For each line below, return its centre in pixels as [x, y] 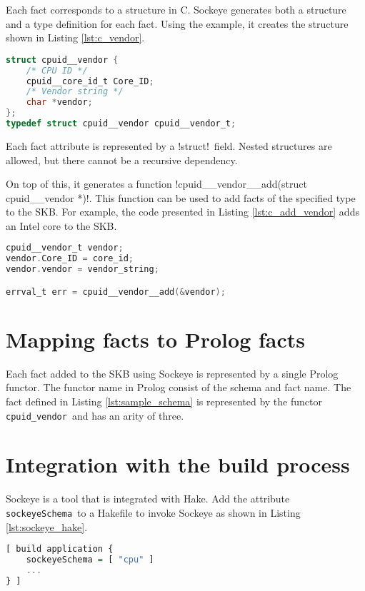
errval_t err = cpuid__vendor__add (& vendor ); [116, 292]
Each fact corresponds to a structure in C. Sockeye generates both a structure [176, 9]
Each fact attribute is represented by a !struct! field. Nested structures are [169, 145]
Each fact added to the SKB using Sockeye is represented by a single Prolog [172, 373]
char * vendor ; [59, 102]
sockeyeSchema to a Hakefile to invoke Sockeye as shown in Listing [153, 512]
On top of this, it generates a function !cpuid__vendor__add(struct [156, 184]
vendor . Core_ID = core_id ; [70, 259]
